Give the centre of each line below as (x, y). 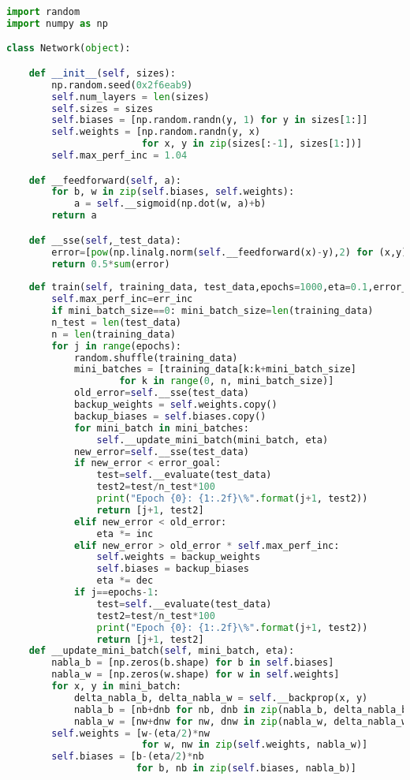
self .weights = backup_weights (179, 557)
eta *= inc (125, 534)
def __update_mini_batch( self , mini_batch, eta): (162, 651)
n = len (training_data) (114, 334)
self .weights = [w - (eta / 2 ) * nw (130, 733)
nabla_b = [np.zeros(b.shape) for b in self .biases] (193, 663)
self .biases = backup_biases (173, 569)
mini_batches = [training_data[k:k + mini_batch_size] (215, 369)
